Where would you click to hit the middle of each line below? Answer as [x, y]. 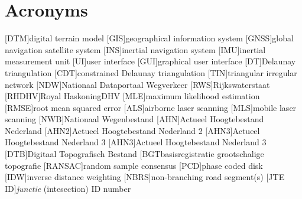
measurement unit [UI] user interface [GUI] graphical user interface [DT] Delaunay [150, 61]
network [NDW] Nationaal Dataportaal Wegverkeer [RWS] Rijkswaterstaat [137, 84]
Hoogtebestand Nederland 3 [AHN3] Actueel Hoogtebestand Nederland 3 [136, 142]
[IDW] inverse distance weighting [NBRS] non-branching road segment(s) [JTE [145, 177]
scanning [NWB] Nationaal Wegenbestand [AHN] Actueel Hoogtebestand [134, 119]
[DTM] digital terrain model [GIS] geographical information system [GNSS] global [149, 38]
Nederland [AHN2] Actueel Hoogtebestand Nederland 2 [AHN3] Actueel [132, 130]
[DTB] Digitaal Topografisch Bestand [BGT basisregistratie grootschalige [134, 154]
